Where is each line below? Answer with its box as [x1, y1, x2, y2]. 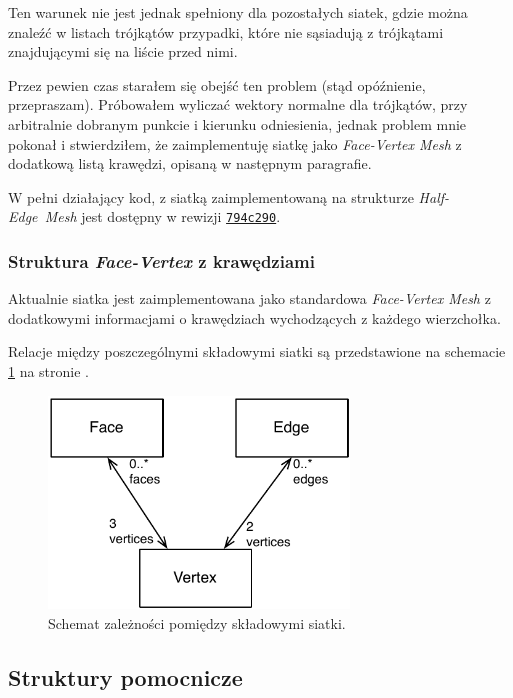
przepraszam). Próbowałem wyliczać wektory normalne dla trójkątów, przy [8, 94, 468, 115]
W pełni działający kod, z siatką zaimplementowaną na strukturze [8, 186, 414, 207]
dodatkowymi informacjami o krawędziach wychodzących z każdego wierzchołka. [8, 307, 501, 328]
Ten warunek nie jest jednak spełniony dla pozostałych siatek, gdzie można [8, 2, 468, 22]
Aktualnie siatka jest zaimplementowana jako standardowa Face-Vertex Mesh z [8, 288, 491, 309]
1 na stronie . [8, 361, 90, 381]
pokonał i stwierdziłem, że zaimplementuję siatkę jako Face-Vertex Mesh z [8, 133, 462, 154]
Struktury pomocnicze [8, 661, 243, 692]
